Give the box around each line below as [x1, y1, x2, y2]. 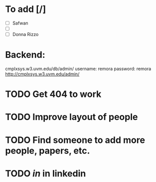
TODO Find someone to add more [5, 134, 146, 145]
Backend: [5, 49, 45, 60]
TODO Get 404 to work [5, 88, 102, 100]
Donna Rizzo [12, 31, 39, 37]
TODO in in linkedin [5, 167, 86, 179]
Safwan [12, 20, 28, 26]
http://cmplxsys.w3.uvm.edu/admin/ [5, 71, 80, 77]
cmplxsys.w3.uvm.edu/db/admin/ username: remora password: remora [5, 66, 152, 72]
